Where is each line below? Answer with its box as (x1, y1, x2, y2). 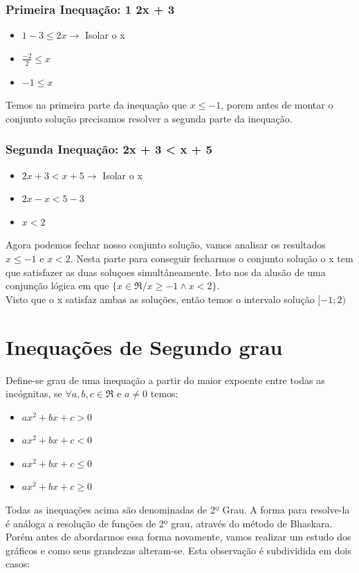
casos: (6, 556, 30, 571)
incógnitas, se (6, 386, 62, 401)
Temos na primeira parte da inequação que (6, 98, 187, 112)
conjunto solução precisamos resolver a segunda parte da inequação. (6, 111, 293, 125)
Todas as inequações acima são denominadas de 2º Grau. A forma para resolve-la (6, 502, 350, 517)
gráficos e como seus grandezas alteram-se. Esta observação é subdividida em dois (6, 543, 351, 557)
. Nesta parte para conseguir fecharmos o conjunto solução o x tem (70, 251, 353, 266)
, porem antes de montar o (221, 98, 333, 112)
